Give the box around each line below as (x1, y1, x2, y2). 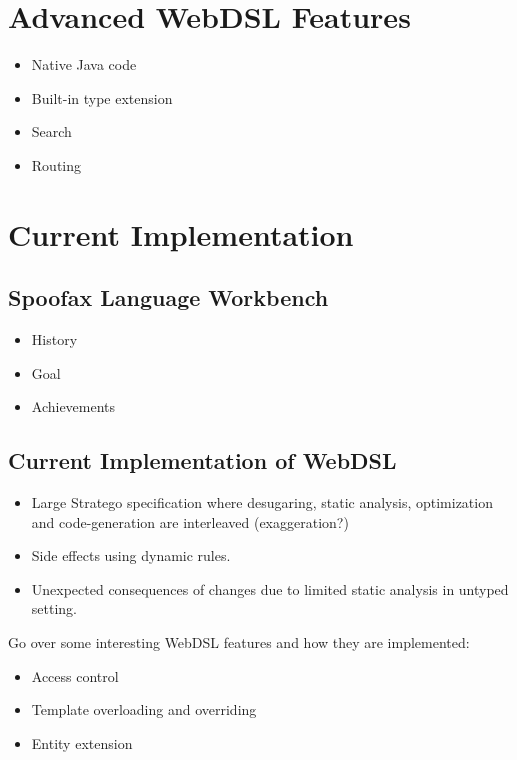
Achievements (31, 396, 116, 417)
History (31, 329, 78, 350)
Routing (31, 154, 82, 175)
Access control (31, 665, 119, 686)
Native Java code (31, 54, 137, 75)
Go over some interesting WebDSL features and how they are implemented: (8, 632, 470, 653)
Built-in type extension (31, 87, 173, 108)
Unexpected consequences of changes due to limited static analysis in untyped (31, 578, 509, 599)
